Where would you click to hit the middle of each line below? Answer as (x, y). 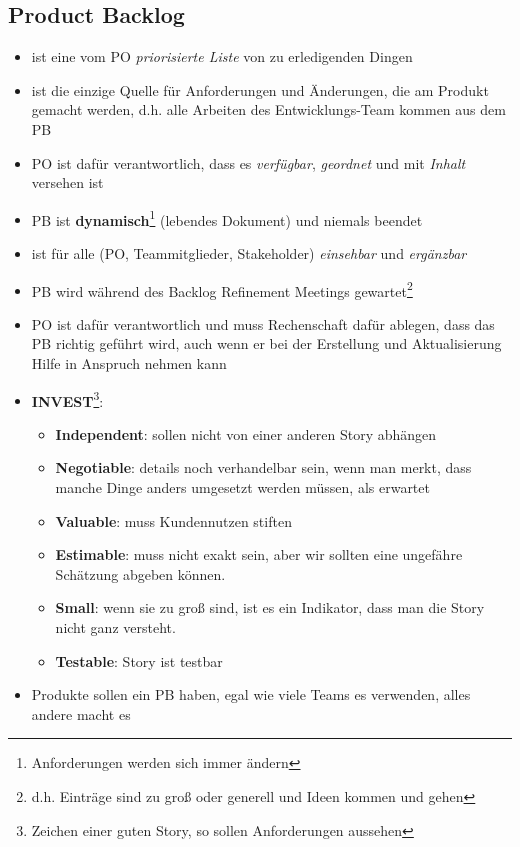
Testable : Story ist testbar (139, 660)
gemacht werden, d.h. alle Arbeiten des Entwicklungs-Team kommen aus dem (268, 109)
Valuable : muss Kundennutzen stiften (173, 520)
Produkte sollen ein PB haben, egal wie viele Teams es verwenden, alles (251, 694)
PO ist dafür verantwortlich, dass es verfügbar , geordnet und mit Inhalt (248, 162)
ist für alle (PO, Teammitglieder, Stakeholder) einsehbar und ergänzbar (249, 253)
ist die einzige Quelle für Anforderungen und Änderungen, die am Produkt (260, 89)
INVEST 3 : (67, 399)
